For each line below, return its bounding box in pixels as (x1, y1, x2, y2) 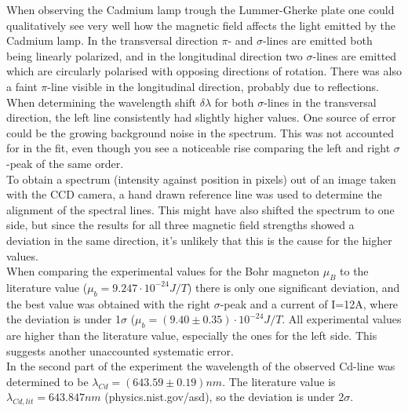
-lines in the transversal (264, 93, 377, 110)
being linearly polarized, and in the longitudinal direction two (6, 47, 303, 64)
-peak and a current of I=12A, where (220, 295, 399, 312)
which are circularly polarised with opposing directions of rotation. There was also (6, 63, 402, 79)
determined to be (6, 373, 89, 389)
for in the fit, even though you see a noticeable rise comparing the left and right (6, 140, 391, 156)
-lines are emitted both (263, 32, 373, 49)
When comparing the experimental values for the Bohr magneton (6, 263, 320, 279)
